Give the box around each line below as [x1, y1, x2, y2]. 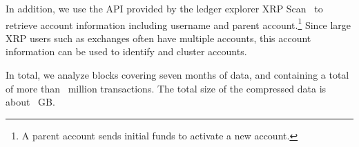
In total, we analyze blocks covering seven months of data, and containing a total [6, 68, 349, 82]
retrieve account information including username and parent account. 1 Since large [6, 15, 351, 32]
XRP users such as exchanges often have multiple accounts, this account [6, 30, 311, 45]
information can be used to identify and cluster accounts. [6, 44, 247, 59]
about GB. [6, 95, 55, 109]
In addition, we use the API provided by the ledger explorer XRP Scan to [6, 1, 323, 15]
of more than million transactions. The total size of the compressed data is [6, 81, 327, 95]
